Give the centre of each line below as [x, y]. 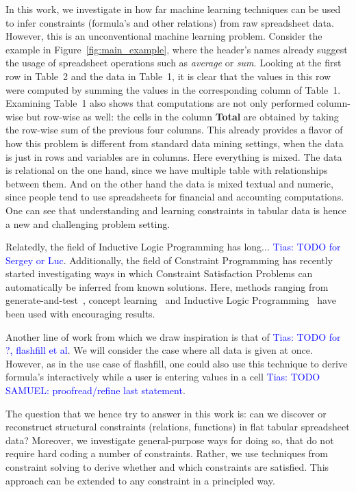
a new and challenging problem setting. [88, 223]
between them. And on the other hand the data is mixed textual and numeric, [169, 183]
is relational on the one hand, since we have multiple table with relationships [167, 170]
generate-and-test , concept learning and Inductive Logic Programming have [171, 300]
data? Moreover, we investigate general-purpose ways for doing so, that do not [170, 440]
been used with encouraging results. [80, 314]
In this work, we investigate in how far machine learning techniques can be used [173, 9]
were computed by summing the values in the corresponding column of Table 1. [173, 89]
